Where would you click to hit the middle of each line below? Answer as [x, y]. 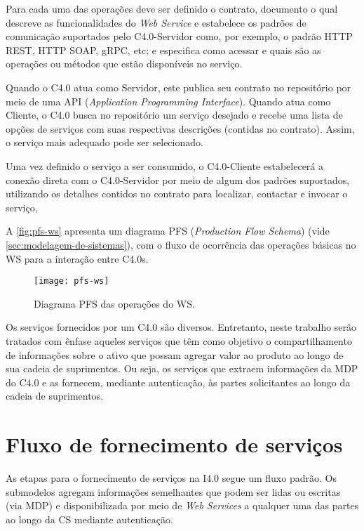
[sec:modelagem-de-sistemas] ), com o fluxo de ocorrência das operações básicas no [181, 244]
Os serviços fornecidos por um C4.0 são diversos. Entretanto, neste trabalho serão [181, 327]
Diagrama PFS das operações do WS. [114, 303]
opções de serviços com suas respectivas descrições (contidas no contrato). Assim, [180, 128]
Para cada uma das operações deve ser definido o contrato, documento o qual [172, 8]
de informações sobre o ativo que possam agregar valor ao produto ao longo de [175, 354]
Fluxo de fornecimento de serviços [174, 444]
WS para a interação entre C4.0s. [77, 258]
